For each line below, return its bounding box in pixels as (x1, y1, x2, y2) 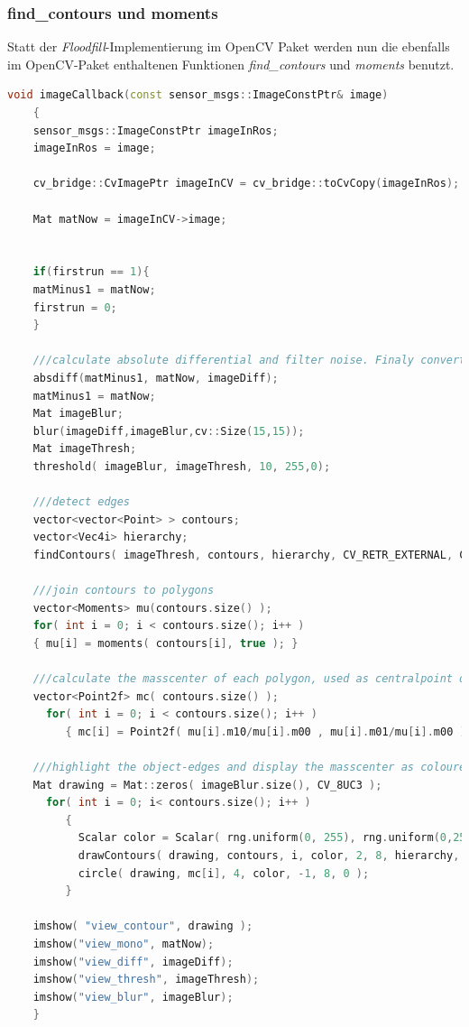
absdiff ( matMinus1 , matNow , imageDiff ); (32, 371, 279, 384)
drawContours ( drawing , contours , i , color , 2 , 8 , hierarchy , (78, 848, 460, 862)
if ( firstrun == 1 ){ (32, 265, 150, 279)
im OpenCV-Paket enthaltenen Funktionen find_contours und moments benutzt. (7, 54, 455, 73)
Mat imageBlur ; (32, 407, 124, 421)
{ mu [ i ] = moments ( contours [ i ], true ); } (32, 636, 299, 650)
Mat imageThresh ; (32, 442, 137, 456)
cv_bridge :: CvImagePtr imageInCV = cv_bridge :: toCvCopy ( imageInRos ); (32, 177, 460, 190)
